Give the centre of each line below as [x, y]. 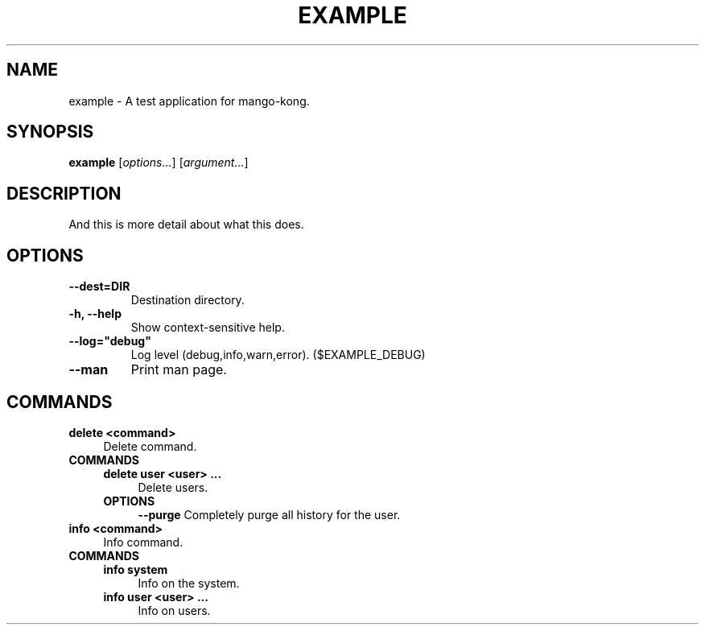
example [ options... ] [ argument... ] [159, 163]
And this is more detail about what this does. [186, 225]
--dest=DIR [99, 287]
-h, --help [95, 314]
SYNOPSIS [50, 132]
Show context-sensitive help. [208, 328]
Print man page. [179, 370]
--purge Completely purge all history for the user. [269, 514]
